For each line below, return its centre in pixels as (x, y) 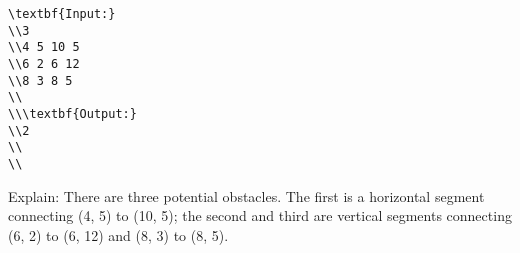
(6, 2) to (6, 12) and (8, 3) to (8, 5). (118, 234)
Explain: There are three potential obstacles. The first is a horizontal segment (246, 195)
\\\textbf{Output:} (72, 113)
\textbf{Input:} (62, 14)
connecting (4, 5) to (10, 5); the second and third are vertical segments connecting (260, 215)
